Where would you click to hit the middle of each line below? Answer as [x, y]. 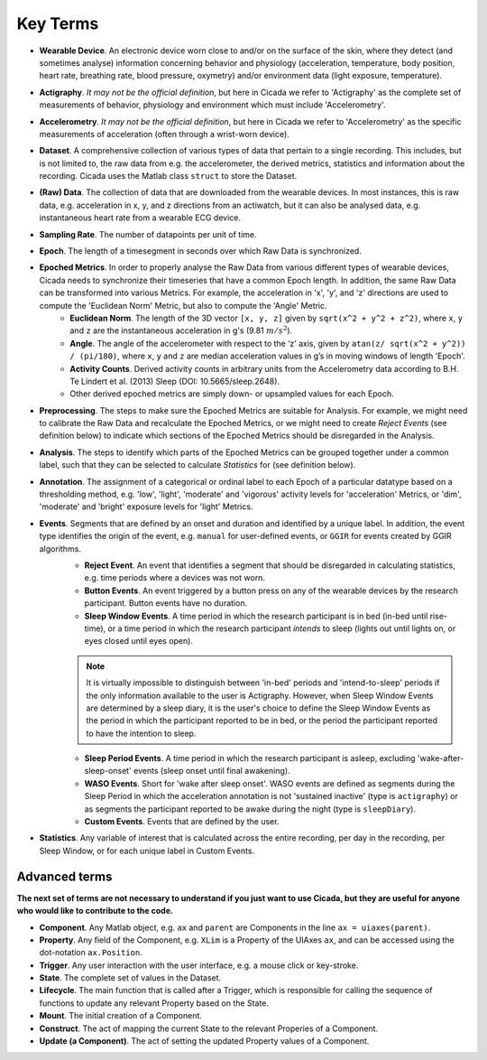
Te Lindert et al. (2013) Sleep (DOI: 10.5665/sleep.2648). [175, 381]
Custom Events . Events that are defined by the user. [182, 822]
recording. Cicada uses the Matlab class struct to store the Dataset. [168, 176]
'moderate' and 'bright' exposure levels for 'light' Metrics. [146, 507]
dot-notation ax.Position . [91, 953]
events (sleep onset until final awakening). [212, 771]
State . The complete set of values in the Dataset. [130, 978]
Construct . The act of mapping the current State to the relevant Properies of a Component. [209, 1028]
